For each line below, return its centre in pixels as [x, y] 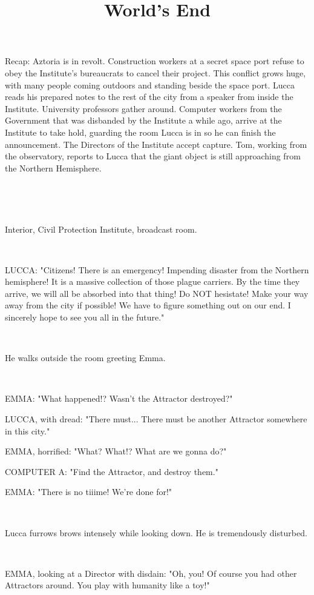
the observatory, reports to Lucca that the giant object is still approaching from [153, 156]
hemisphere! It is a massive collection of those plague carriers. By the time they [152, 281]
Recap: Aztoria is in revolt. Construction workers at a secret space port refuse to [155, 61]
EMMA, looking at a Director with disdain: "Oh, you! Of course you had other [151, 573]
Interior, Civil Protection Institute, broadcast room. [101, 229]
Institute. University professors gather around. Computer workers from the [143, 108]
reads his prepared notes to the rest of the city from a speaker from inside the [149, 97]
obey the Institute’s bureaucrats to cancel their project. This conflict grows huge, [155, 72]
